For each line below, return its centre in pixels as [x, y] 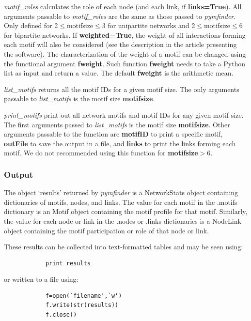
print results [68, 263]
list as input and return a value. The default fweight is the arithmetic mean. [119, 73]
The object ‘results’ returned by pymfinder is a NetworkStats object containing [121, 192]
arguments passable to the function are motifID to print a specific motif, [113, 134]
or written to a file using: [41, 279]
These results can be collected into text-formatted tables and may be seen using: [124, 247]
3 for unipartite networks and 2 [149, 25]
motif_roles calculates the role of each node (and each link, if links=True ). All [123, 6]
